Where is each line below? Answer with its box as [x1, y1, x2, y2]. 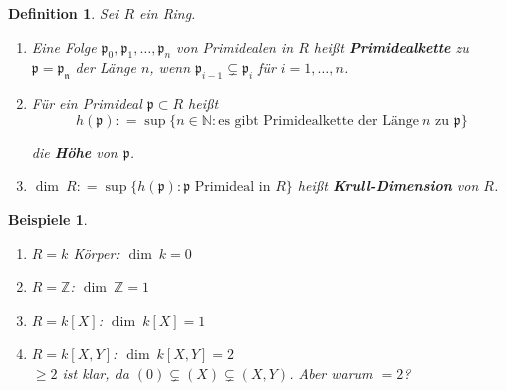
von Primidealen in [176, 36, 294, 57]
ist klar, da [62, 362, 129, 383]
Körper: [73, 242, 120, 263]
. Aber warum [289, 362, 373, 383]
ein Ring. [139, 3, 196, 23]
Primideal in [194, 180, 271, 195]
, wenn [149, 57, 191, 78]
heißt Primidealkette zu [313, 36, 469, 57]
